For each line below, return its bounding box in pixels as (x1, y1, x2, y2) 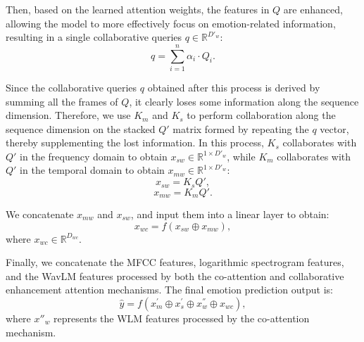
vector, (320, 121, 349, 136)
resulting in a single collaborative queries (6, 30, 182, 44)
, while (227, 148, 256, 163)
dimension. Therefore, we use (6, 108, 131, 122)
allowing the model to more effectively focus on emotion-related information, (6, 15, 336, 30)
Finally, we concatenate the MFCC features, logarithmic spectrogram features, (6, 255, 344, 270)
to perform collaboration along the (187, 108, 336, 122)
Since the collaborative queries (6, 80, 137, 94)
